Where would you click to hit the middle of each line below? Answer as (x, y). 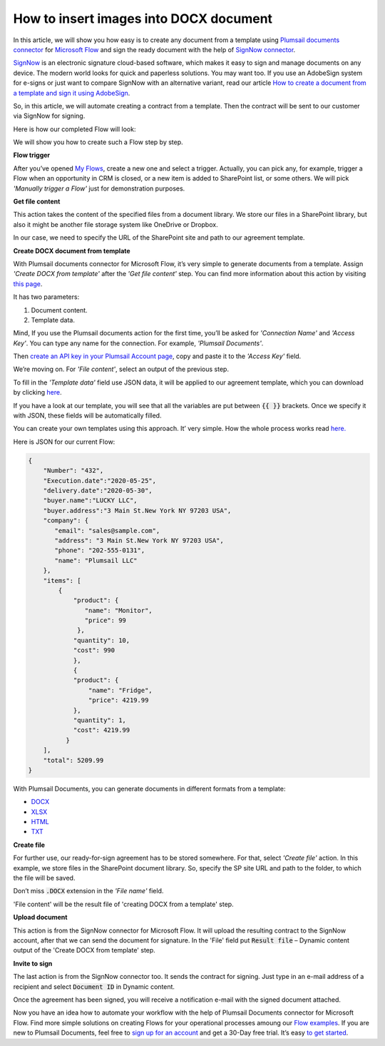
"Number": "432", (73, 471)
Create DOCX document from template (72, 250)
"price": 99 (105, 620)
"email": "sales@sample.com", (107, 530)
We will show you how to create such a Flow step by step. (98, 142)
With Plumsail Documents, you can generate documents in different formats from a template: (149, 788)
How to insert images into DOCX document (143, 19)
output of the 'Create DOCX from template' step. (84, 950)
